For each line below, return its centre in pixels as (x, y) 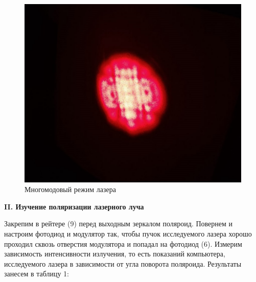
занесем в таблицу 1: (37, 274)
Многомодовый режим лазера (70, 189)
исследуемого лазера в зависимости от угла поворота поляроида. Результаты (123, 263)
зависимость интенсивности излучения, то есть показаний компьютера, (115, 254)
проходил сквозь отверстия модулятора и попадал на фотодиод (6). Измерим (123, 243)
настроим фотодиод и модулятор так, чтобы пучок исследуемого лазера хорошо (128, 233)
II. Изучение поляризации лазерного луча (74, 206)
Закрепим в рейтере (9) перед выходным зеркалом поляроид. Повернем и (119, 224)
